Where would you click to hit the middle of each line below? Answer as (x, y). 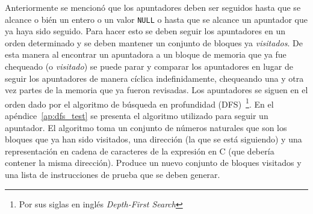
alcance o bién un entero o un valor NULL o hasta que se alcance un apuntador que (156, 19)
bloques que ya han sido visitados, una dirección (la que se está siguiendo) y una (153, 139)
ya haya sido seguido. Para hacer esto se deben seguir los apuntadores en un (145, 31)
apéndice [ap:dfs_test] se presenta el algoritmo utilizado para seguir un (137, 116)
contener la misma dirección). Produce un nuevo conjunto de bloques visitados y (153, 163)
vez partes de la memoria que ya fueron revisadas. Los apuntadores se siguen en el (156, 90)
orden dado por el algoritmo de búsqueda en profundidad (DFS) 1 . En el (139, 103)
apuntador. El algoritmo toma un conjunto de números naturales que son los (146, 127)
